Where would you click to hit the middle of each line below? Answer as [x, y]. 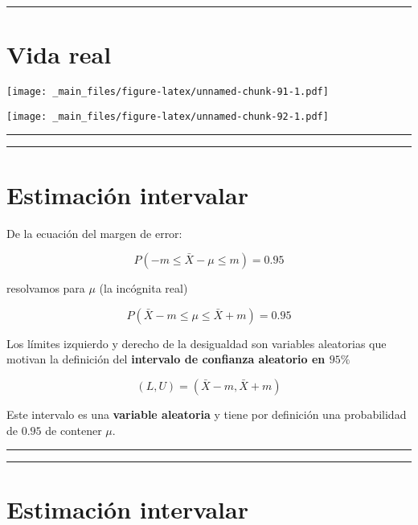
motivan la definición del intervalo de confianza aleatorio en [166, 359]
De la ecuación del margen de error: [94, 233]
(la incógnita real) [143, 288]
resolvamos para [46, 288]
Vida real [59, 54]
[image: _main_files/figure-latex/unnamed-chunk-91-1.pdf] [168, 92]
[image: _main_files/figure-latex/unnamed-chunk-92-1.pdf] [168, 116]
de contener [74, 430]
